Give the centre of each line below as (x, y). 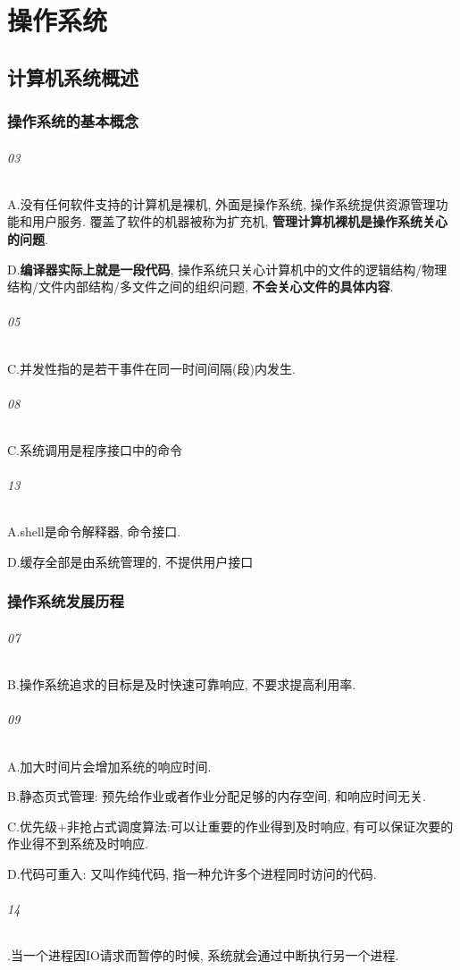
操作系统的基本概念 (73, 121)
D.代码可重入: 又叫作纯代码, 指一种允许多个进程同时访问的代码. (192, 873)
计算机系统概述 (73, 76)
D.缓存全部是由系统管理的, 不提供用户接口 (130, 561)
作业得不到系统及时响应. (78, 843)
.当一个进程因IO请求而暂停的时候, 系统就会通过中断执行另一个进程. (203, 955)
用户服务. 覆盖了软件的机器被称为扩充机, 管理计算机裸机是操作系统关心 (240, 221)
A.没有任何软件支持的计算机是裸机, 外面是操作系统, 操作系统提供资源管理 (222, 203)
